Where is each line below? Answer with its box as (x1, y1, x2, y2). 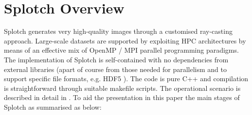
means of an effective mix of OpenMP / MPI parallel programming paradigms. (4, 45, 239, 55)
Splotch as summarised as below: (4, 101, 102, 112)
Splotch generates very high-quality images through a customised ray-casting (4, 26, 233, 36)
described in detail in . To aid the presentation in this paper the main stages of (4, 92, 240, 102)
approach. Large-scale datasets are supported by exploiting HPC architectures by (4, 35, 246, 45)
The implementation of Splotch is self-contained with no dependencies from (4, 54, 229, 64)
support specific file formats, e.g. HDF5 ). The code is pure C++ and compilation (4, 73, 249, 84)
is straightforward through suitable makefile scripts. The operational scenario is (4, 83, 241, 93)
